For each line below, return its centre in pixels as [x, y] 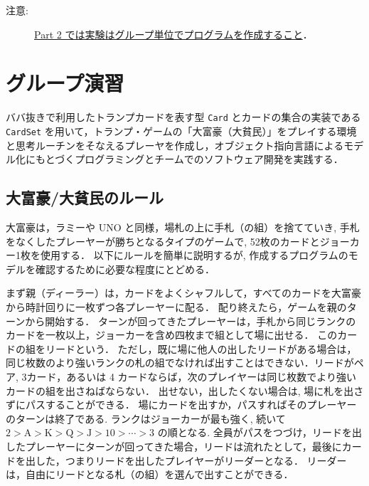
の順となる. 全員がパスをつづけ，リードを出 [260, 432]
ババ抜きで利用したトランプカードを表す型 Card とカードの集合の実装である [183, 117]
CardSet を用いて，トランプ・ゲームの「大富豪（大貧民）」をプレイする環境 [181, 131]
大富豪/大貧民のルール [85, 197]
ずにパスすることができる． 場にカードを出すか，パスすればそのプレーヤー [181, 405]
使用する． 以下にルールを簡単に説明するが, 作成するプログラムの [194, 255]
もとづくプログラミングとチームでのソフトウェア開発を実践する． [189, 159]
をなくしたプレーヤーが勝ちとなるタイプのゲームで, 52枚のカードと [163, 241]
